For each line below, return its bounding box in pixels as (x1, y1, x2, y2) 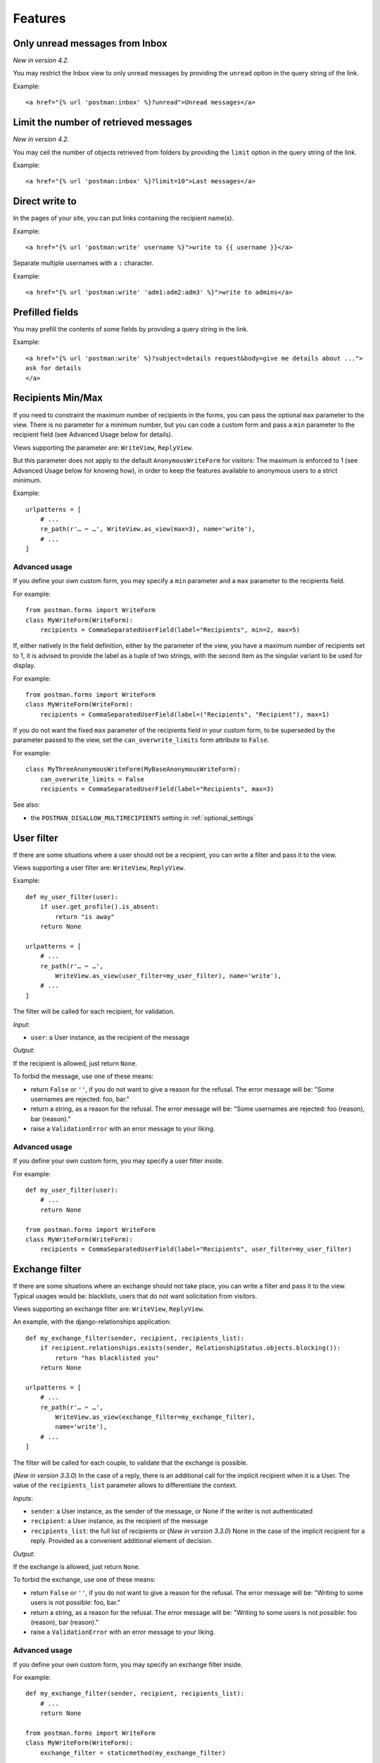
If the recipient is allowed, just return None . (13, 1059, 137, 1068)
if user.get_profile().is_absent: (39, 903, 160, 911)
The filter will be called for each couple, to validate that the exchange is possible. (13, 1458, 248, 1467)
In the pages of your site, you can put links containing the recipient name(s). (13, 214, 234, 222)
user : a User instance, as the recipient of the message (30, 1033, 190, 1042)
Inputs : (13, 1494, 33, 1502)
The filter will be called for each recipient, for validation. (13, 1007, 175, 1015)
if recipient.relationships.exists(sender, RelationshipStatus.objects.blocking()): (39, 1344, 341, 1352)
